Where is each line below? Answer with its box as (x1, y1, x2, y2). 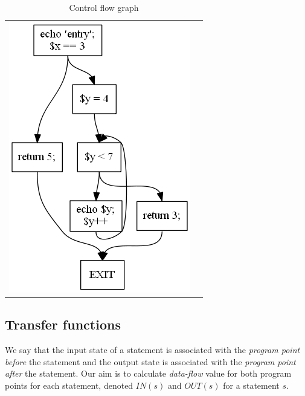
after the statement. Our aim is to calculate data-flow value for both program (5, 367, 292, 380)
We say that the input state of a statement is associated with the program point (5, 343, 300, 356)
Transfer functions (5, 315, 121, 334)
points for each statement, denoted (5, 378, 133, 391)
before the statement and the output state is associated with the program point (5, 355, 296, 368)
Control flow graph (69, 1, 139, 13)
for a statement (223, 378, 280, 391)
